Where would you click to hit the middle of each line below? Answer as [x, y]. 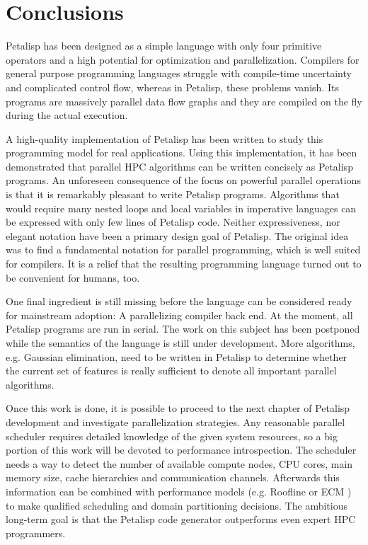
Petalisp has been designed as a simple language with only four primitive [164, 46]
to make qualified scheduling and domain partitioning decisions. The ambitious [177, 505]
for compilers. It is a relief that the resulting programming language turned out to [184, 264]
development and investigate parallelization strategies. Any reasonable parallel [176, 421]
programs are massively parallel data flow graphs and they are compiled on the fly [184, 101]
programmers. [36, 533]
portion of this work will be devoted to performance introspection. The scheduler [181, 450]
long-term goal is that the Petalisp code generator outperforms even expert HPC [181, 519]
